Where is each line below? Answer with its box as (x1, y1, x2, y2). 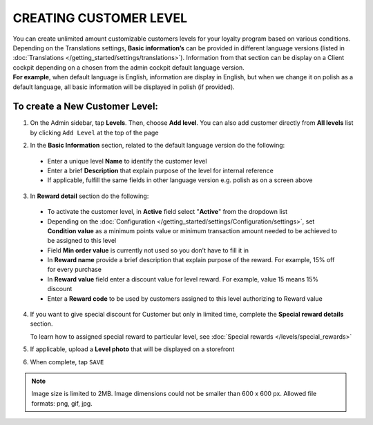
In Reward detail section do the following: (30, 192, 149, 200)
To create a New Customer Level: (12, 101, 159, 112)
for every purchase (47, 266, 102, 274)
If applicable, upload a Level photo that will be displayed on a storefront (30, 345, 235, 353)
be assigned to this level (47, 237, 117, 245)
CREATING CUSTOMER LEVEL (12, 10, 188, 26)
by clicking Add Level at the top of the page (30, 128, 159, 137)
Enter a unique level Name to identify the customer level (47, 157, 207, 165)
